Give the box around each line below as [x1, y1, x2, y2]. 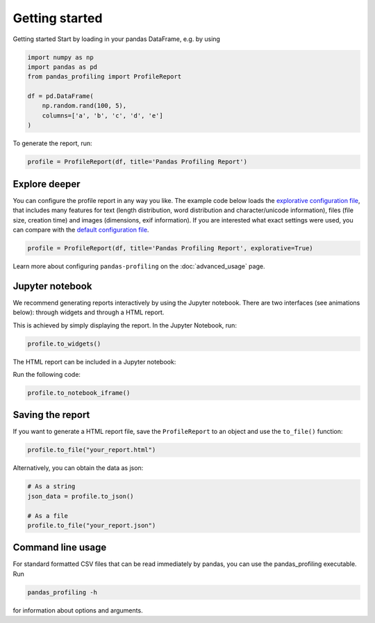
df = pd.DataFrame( [27, 92, 94, 100]
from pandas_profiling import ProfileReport [27, 73, 182, 81]
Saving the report [12, 409, 90, 421]
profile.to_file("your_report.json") [27, 521, 156, 529]
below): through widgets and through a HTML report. [12, 308, 165, 316]
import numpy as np [27, 53, 94, 61]
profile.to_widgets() [27, 339, 101, 348]
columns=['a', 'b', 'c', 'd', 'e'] [42, 111, 163, 120]
